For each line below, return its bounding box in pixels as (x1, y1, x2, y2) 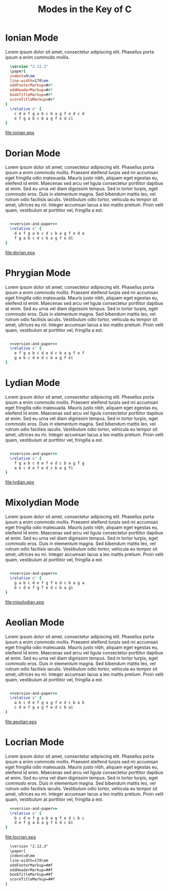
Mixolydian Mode (5, 497, 79, 509)
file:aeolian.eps (5, 718, 37, 725)
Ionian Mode (5, 32, 59, 44)
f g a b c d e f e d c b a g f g (14, 460, 85, 466)
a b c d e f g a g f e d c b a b (14, 700, 85, 705)
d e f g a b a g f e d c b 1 (14, 820, 73, 825)
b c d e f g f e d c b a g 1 (14, 585, 73, 590)
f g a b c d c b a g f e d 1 (14, 236, 73, 241)
